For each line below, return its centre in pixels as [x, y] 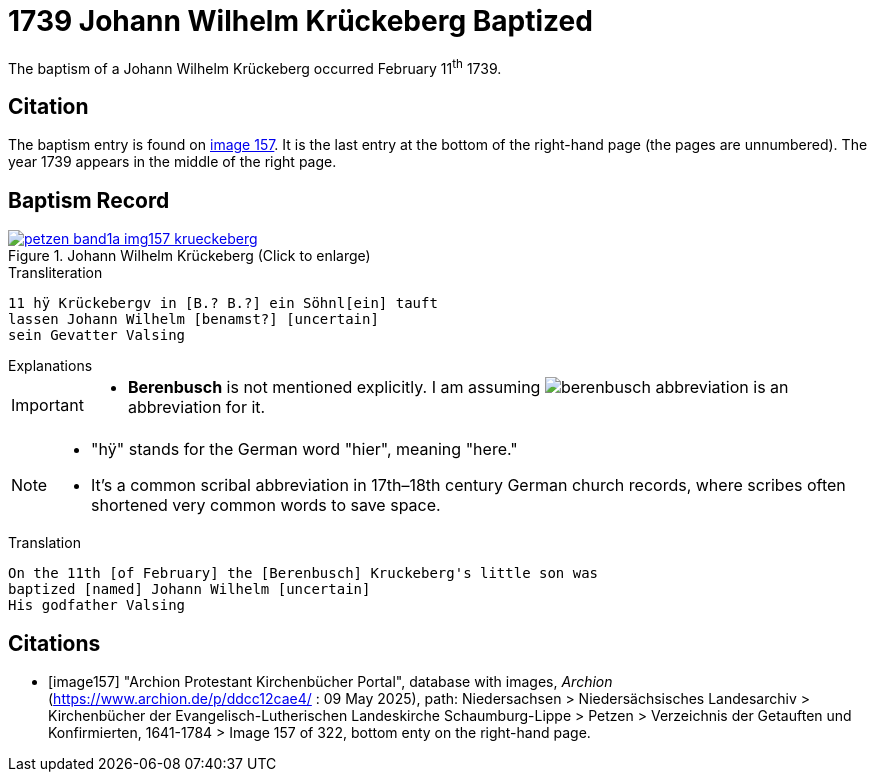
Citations [54, 643]
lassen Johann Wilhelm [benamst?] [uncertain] [193, 319]
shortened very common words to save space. [266, 505]
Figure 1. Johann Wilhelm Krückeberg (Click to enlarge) [189, 256]
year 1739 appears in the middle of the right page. [172, 162]
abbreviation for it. [196, 407]
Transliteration [55, 273]
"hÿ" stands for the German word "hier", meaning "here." [304, 449]
